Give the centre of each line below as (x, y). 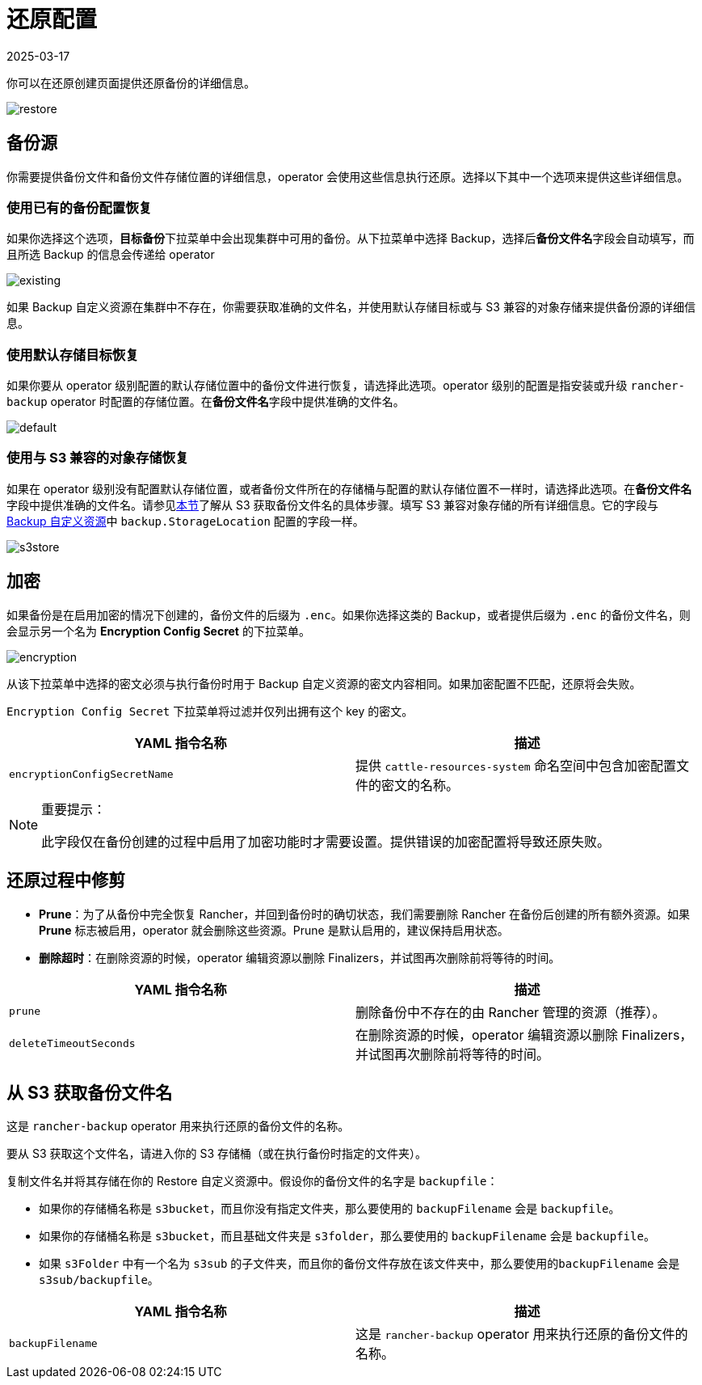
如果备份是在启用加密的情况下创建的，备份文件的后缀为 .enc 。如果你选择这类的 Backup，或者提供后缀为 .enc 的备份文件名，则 (349, 614)
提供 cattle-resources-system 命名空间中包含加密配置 (516, 765)
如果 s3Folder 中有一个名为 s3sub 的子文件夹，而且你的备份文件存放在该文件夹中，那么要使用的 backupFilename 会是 (359, 1264)
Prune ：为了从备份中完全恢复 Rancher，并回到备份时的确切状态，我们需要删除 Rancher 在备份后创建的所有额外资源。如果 (364, 914)
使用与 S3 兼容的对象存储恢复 (98, 458)
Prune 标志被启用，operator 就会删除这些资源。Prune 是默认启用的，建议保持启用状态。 (274, 930)
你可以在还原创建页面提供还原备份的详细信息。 (131, 82)
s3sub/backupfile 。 (99, 1280)
